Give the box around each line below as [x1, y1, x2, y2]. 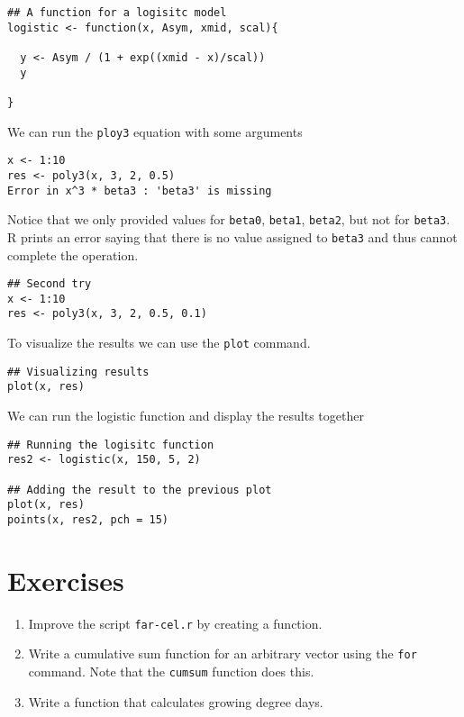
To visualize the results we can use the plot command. [7, 333, 311, 352]
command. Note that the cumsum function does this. [28, 662, 314, 681]
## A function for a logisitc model [7, 6, 227, 19]
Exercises [7, 561, 124, 598]
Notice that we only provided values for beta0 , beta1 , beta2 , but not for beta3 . [7, 210, 450, 229]
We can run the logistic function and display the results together [7, 406, 364, 425]
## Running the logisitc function [7, 438, 214, 451]
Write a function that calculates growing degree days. [28, 692, 323, 711]
